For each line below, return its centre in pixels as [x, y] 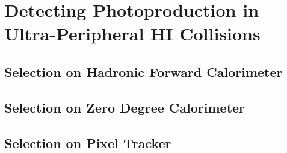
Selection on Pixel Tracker [88, 142]
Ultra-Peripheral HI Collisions [132, 33]
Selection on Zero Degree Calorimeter [125, 107]
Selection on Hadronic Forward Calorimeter [143, 71]
